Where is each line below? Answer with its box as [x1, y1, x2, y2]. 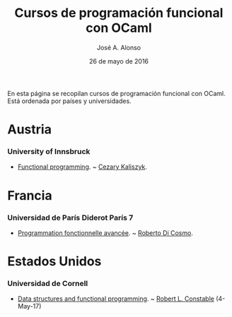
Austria [7, 121, 52, 138]
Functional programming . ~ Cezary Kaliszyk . [17, 162, 147, 171]
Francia [7, 187, 52, 203]
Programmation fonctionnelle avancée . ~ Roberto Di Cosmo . [17, 228, 193, 237]
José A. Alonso [96, 43, 141, 52]
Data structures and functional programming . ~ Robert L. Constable [17, 294, 214, 303]
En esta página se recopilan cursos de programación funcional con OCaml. [7, 89, 226, 97]
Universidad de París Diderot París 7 [7, 213, 134, 222]
